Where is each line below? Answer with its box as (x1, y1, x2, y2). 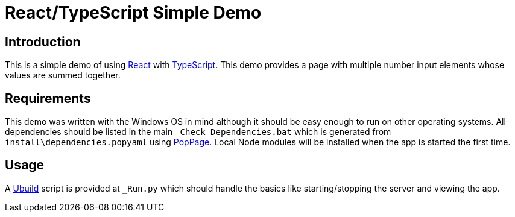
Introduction (5, 34, 81, 49)
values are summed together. (5, 70, 121, 81)
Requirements (5, 90, 91, 106)
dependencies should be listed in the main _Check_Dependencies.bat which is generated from (5, 127, 391, 137)
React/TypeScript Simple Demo (5, 2, 262, 23)
